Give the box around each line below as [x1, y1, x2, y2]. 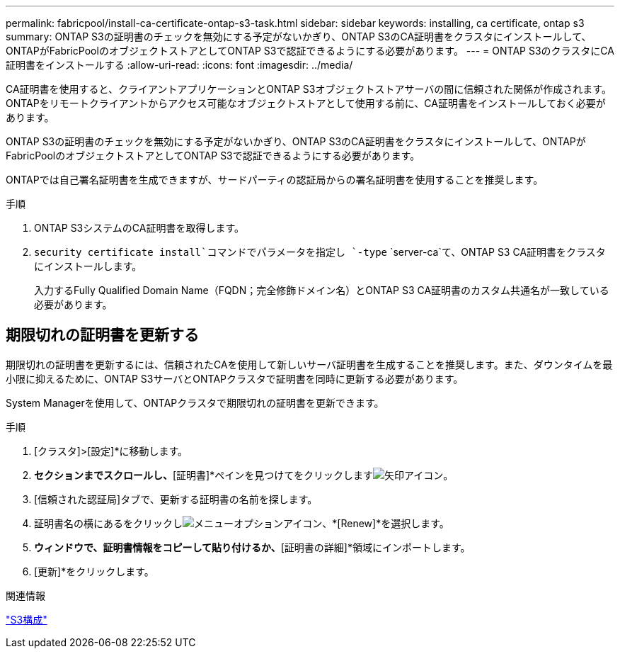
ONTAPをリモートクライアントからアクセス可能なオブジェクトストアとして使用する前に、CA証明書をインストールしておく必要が [6, 97, 606, 109]
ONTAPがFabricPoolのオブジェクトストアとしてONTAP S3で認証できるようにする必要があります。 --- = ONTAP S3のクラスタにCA [6, 45, 614, 57]
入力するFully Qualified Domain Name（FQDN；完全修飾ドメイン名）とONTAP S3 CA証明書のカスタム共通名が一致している [34, 284, 609, 296]
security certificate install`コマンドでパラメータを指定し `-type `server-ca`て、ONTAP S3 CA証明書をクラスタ [34, 246, 606, 258]
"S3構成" [6, 613, 47, 626]
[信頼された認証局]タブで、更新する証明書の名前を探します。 [34, 492, 318, 505]
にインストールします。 [34, 260, 142, 272]
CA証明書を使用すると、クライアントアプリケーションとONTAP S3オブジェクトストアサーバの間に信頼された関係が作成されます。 [6, 83, 612, 95]
